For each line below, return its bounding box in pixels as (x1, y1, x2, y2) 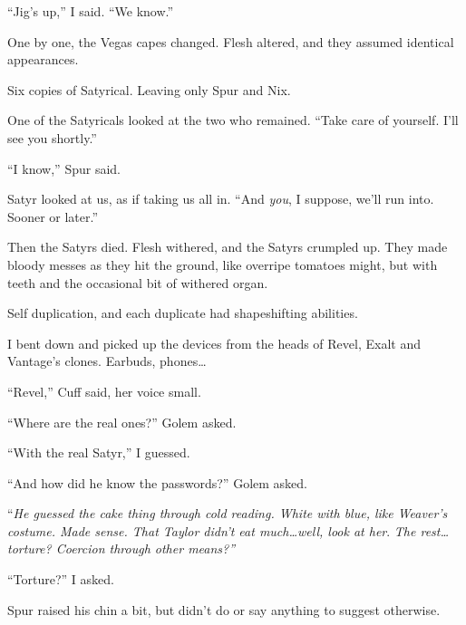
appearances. (7, 50, 79, 69)
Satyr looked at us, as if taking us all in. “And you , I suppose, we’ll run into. (7, 189, 434, 208)
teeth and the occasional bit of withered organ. (7, 273, 268, 292)
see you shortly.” (7, 128, 97, 147)
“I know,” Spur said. (7, 159, 121, 178)
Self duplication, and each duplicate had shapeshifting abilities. (7, 303, 358, 322)
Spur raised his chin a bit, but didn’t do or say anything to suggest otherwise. (7, 600, 441, 619)
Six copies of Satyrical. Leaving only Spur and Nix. (7, 80, 291, 99)
